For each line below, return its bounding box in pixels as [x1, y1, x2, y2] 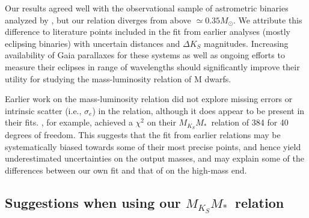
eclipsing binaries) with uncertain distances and [5, 37, 180, 49]
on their [147, 116, 176, 129]
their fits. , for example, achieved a [5, 116, 133, 129]
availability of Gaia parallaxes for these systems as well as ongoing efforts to [5, 49, 285, 61]
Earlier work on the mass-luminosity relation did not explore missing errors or [5, 92, 293, 105]
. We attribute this [233, 13, 302, 26]
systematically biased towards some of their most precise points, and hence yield [5, 140, 301, 153]
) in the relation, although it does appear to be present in [92, 104, 305, 117]
